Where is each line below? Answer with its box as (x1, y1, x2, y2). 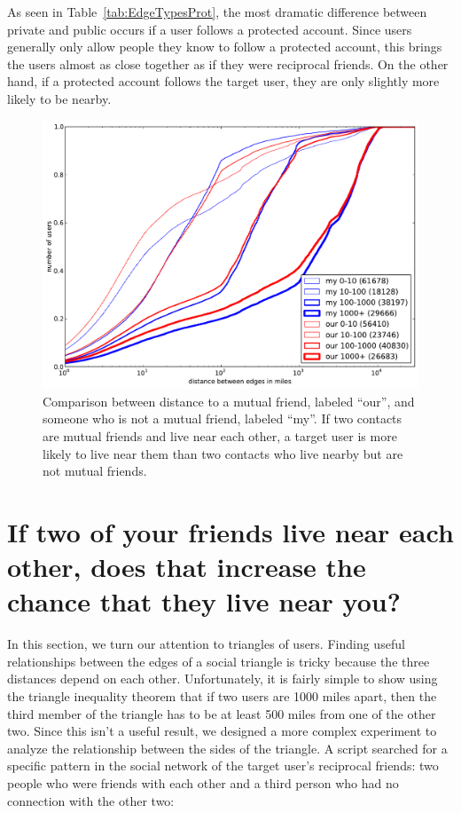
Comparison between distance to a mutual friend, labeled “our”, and (43, 391, 415, 410)
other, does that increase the (7, 549, 366, 585)
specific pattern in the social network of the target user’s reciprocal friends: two (7, 756, 439, 775)
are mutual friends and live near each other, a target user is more (43, 427, 397, 446)
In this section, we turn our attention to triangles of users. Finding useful (7, 635, 405, 653)
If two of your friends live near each (7, 513, 454, 549)
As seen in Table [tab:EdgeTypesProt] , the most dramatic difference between (7, 3, 427, 20)
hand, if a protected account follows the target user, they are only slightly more (7, 72, 440, 91)
